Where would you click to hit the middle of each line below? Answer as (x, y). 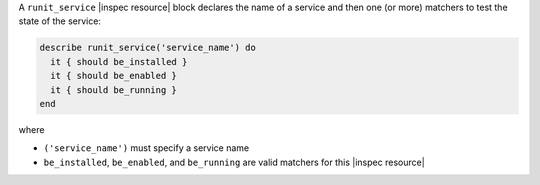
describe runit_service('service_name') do (148, 48)
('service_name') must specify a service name (146, 148)
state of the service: (60, 21)
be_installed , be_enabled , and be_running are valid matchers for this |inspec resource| (234, 162)
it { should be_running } (113, 89)
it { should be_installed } (119, 61)
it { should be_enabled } (113, 76)
